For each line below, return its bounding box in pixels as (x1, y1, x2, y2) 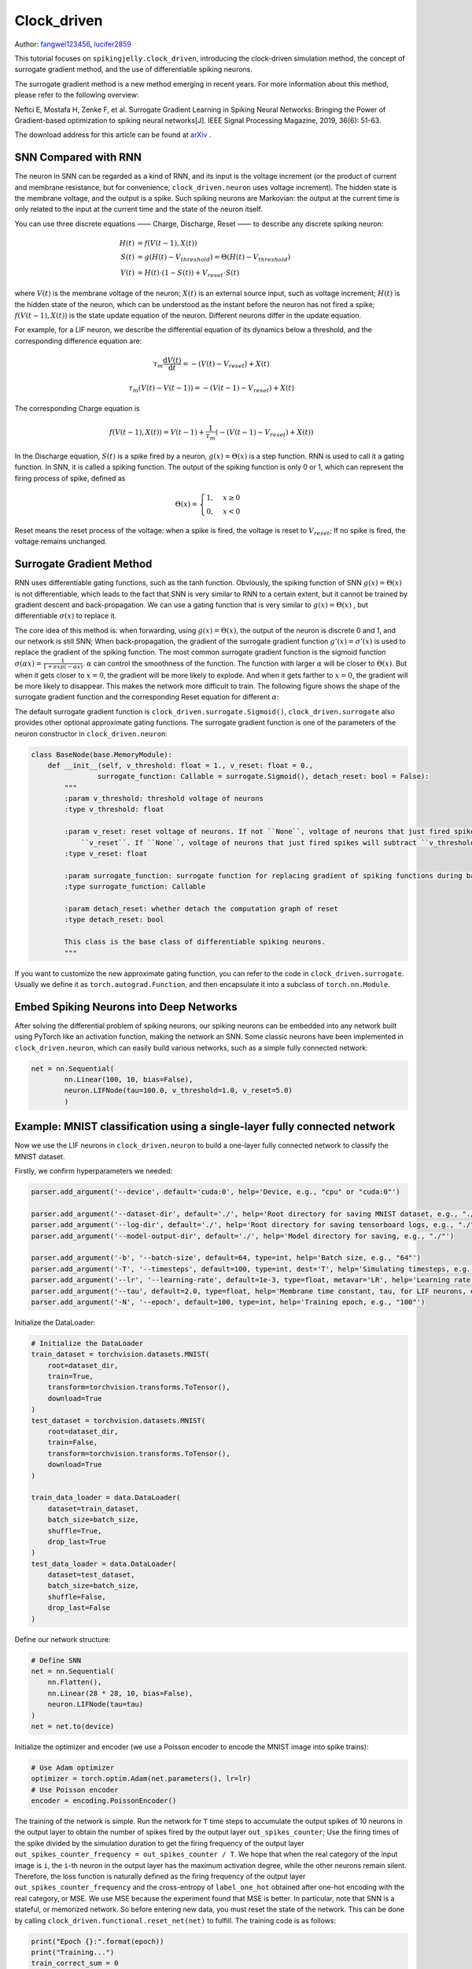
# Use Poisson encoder (31, 1785, 119, 1794)
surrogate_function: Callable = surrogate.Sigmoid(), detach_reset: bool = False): (97, 772, 430, 781)
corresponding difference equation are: (14, 336, 142, 346)
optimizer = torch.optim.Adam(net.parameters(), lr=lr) (31, 1774, 252, 1783)
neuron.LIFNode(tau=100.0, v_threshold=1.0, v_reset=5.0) (64, 1086, 293, 1095)
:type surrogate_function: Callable (64, 882, 206, 892)
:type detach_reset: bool (64, 915, 164, 925)
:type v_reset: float (64, 849, 148, 858)
